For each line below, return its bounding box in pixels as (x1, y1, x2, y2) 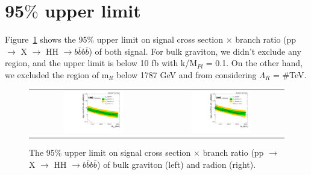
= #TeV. (272, 68, 307, 81)
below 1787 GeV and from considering (116, 68, 257, 81)
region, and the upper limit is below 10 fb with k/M (5, 57, 198, 69)
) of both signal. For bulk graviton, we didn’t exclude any (89, 45, 301, 57)
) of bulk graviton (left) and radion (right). (97, 158, 256, 170)
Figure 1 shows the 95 (5, 33, 87, 46)
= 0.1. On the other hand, (206, 57, 303, 69)
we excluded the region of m (5, 68, 109, 81)
